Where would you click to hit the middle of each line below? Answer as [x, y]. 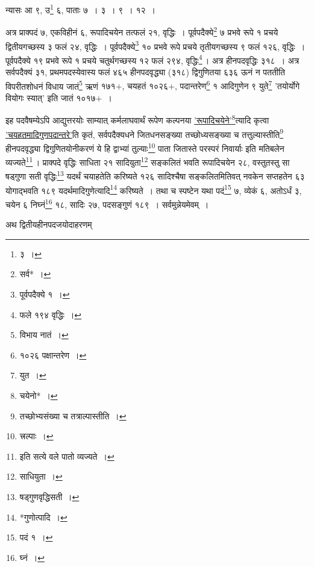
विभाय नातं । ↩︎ [44, 335]
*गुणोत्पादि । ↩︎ [43, 517]
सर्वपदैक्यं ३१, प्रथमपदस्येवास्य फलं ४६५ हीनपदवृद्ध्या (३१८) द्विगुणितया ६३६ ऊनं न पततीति [146, 72]
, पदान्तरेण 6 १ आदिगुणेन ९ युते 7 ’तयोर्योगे [237, 85]
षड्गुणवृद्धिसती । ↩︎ [49, 496]
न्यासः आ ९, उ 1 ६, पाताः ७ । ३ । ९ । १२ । [81, 9]
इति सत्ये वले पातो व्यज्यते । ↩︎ [67, 456]
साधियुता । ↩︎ [41, 476]
